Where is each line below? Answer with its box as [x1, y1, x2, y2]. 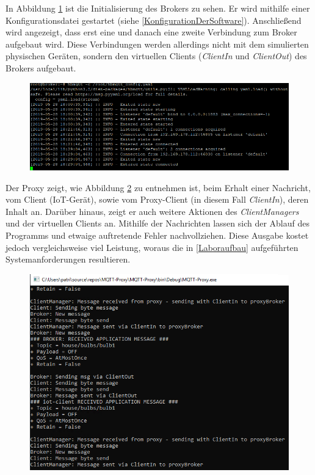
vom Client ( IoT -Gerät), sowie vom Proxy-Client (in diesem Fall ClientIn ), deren [5, 193, 309, 206]
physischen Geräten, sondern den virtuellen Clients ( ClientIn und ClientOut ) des [5, 49, 307, 62]
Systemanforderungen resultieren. [5, 253, 131, 266]
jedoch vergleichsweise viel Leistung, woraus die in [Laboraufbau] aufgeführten [5, 241, 299, 253]
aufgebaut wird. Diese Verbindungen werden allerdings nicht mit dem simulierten [5, 37, 309, 50]
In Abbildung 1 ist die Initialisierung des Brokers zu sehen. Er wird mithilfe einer [5, 2, 310, 14]
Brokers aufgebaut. [5, 61, 76, 74]
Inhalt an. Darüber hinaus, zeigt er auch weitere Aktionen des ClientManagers [5, 205, 299, 217]
